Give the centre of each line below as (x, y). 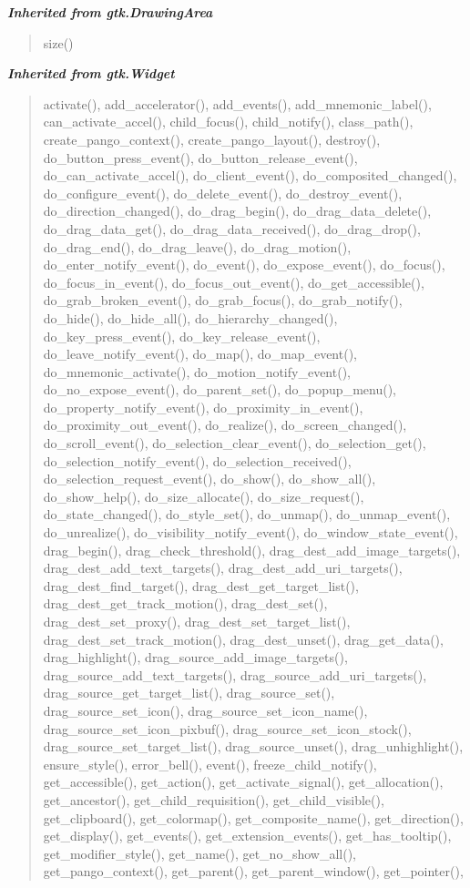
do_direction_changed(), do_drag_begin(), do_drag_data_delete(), (237, 211)
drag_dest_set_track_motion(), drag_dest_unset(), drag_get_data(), (243, 639)
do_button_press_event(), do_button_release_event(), (200, 157)
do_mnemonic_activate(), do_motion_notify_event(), (197, 371)
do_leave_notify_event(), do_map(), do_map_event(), (200, 354)
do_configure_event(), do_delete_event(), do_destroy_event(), (223, 193)
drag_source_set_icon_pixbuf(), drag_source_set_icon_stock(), (227, 728)
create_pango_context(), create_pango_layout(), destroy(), (212, 139)
